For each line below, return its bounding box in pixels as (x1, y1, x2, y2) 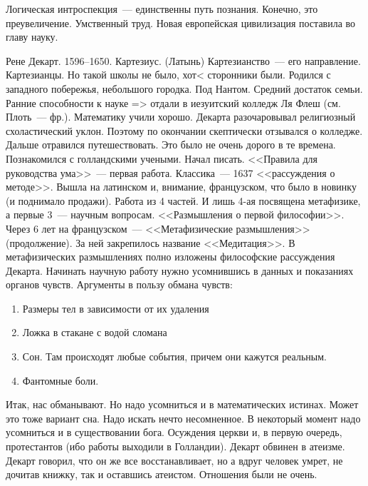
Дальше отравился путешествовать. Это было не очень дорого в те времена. (6, 137, 336, 152)
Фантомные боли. (22, 373, 99, 388)
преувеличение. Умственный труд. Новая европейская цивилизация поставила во (6, 15, 356, 30)
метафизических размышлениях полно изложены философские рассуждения (6, 249, 335, 264)
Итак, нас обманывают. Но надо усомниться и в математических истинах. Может (6, 397, 359, 412)
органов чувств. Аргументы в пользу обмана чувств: (6, 277, 233, 292)
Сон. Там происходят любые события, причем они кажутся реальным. (22, 349, 327, 364)
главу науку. (6, 29, 58, 44)
